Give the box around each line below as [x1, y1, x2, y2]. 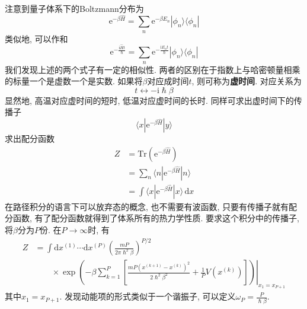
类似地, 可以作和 [5, 32, 68, 44]
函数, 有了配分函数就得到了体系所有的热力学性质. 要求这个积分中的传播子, [12, 212, 299, 224]
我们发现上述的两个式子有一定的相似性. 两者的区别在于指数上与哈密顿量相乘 [5, 63, 300, 75]
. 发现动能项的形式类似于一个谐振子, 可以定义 [59, 290, 236, 302]
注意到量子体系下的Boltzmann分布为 [5, 2, 144, 14]
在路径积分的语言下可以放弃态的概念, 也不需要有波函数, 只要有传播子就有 [5, 200, 289, 212]
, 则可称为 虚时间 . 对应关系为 [191, 75, 302, 87]
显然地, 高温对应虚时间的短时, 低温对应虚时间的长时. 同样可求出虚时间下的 [5, 94, 294, 106]
